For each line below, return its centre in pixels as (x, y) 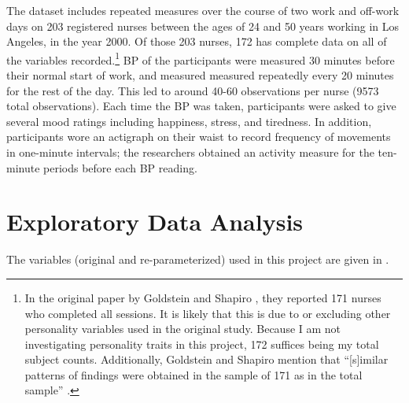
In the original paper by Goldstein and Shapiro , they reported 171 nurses (203, 297)
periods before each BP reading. (120, 167)
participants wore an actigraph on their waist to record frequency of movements (199, 137)
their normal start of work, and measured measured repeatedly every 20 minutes (200, 75)
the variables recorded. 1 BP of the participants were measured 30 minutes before (201, 58)
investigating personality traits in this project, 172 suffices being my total (202, 344)
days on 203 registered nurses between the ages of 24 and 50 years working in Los (203, 26)
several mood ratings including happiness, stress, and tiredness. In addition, (189, 121)
